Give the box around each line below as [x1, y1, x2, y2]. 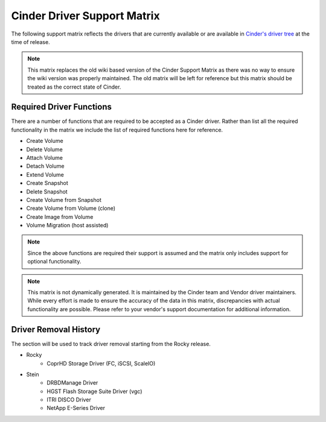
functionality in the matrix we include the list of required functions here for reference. [11, 126, 223, 133]
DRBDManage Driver [46, 379, 98, 386]
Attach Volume [26, 154, 63, 161]
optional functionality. [27, 258, 81, 265]
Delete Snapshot [26, 187, 68, 195]
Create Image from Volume [26, 213, 94, 220]
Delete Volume [26, 145, 63, 153]
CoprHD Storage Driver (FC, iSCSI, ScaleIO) [46, 359, 156, 367]
